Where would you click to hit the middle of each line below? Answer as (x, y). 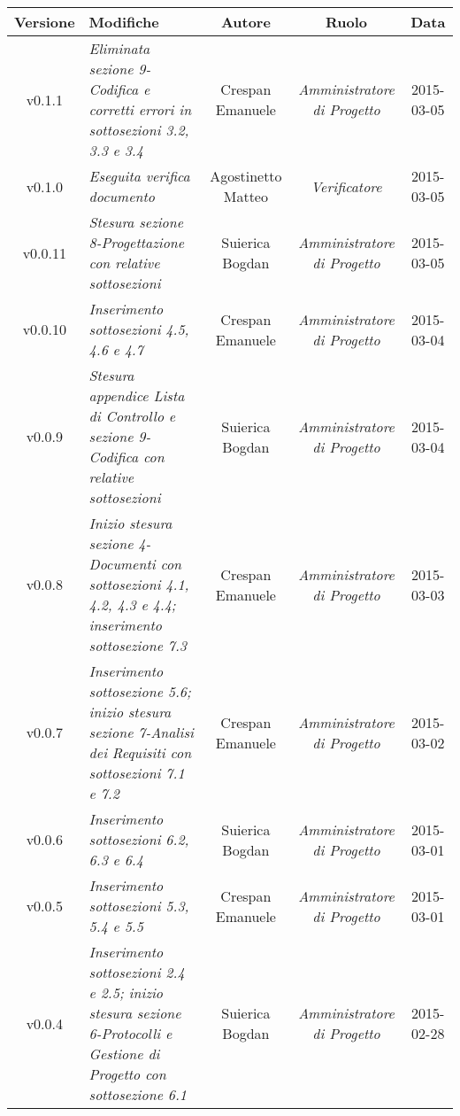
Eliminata (119, 48)
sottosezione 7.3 (138, 645)
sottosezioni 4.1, (139, 584)
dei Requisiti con (140, 752)
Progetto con (127, 1074)
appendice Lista (137, 395)
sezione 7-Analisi (141, 732)
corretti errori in (140, 109)
